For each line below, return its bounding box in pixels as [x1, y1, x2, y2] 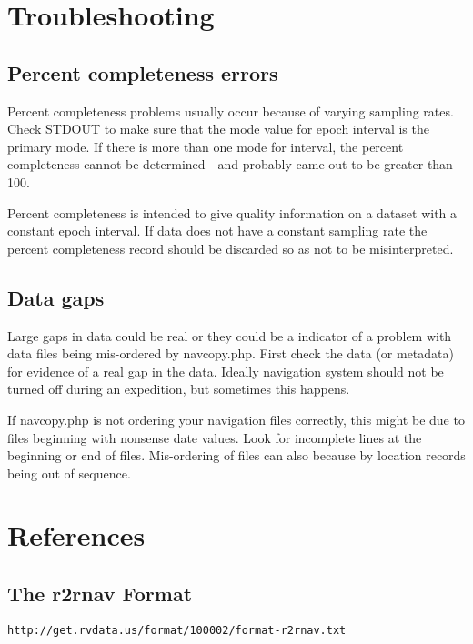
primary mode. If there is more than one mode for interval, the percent [7, 136, 404, 156]
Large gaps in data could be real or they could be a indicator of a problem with [7, 326, 452, 345]
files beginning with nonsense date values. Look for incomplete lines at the [7, 428, 422, 447]
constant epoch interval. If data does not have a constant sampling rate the [7, 221, 428, 240]
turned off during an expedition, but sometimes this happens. [7, 379, 350, 398]
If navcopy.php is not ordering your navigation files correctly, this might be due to [7, 409, 465, 428]
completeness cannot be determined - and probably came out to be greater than [7, 155, 453, 174]
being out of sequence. [7, 463, 131, 482]
